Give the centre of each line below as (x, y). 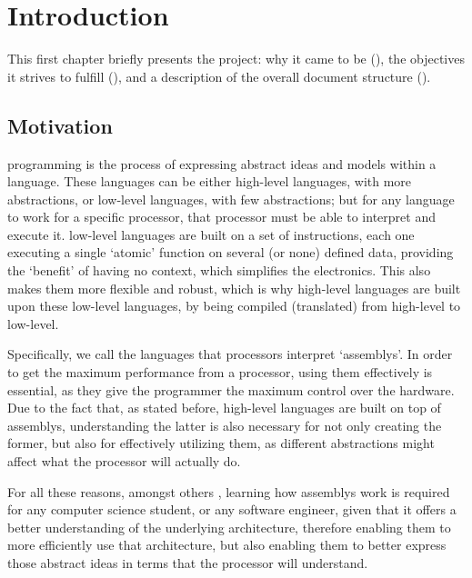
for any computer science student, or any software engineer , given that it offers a (232, 509)
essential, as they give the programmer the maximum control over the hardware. (231, 389)
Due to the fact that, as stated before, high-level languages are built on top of (224, 408)
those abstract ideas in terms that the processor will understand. (188, 562)
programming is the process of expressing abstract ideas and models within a (222, 163)
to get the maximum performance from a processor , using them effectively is (220, 372)
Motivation (60, 125)
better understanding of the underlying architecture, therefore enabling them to (229, 527)
